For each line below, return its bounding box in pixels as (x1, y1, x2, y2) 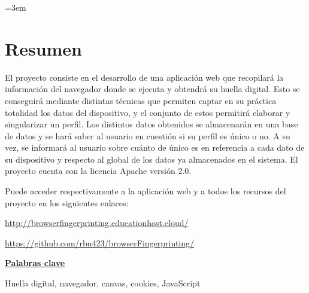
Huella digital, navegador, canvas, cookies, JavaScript (5, 277, 201, 289)
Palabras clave (5, 257, 65, 269)
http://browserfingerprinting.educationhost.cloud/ (5, 216, 189, 229)
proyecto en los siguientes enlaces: (5, 196, 129, 209)
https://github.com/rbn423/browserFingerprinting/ (5, 236, 195, 249)
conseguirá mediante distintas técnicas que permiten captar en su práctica (5, 94, 277, 106)
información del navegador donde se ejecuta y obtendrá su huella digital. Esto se (5, 83, 300, 95)
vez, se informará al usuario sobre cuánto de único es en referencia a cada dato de (5, 141, 305, 154)
